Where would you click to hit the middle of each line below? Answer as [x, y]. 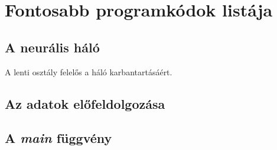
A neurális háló [52, 47]
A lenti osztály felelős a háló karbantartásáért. [89, 71]
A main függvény [58, 138]
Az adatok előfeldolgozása [85, 103]
